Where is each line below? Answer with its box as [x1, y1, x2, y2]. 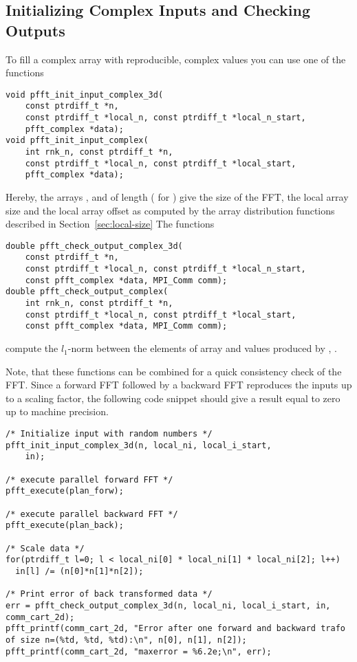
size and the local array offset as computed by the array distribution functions [6, 203, 335, 217]
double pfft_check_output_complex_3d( [6, 241, 183, 251]
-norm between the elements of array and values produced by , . [67, 341, 337, 355]
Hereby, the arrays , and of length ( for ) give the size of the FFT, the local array [6, 190, 349, 204]
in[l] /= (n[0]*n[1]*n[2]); [15, 566, 144, 576]
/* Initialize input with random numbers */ [6, 429, 213, 439]
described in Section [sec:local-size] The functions [6, 217, 215, 231]
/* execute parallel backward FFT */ [6, 509, 178, 519]
